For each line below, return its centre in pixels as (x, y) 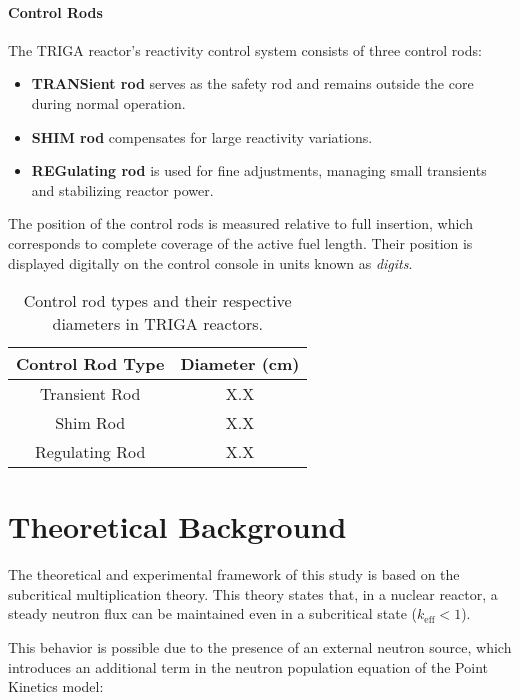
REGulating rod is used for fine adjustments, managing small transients (259, 170)
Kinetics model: (56, 686)
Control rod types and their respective (157, 301)
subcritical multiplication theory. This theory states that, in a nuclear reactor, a (253, 593)
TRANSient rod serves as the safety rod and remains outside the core (252, 83)
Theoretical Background (177, 526)
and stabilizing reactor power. (122, 189)
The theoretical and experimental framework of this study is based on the (234, 574)
